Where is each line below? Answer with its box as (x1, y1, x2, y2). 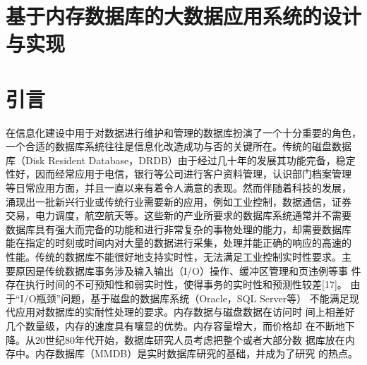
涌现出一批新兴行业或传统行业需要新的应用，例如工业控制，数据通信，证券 (6, 194, 351, 209)
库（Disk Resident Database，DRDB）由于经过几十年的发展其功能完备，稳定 (6, 152, 356, 167)
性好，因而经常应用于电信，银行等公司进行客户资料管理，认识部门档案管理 (6, 166, 351, 181)
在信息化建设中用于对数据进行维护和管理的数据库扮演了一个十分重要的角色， (6, 125, 361, 140)
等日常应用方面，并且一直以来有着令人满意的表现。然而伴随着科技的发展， (6, 180, 351, 195)
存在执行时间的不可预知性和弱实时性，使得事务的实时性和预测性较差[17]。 (6, 277, 347, 292)
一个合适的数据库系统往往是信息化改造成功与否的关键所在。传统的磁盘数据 (6, 139, 351, 154)
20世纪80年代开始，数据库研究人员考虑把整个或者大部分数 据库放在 (35, 332, 345, 347)
